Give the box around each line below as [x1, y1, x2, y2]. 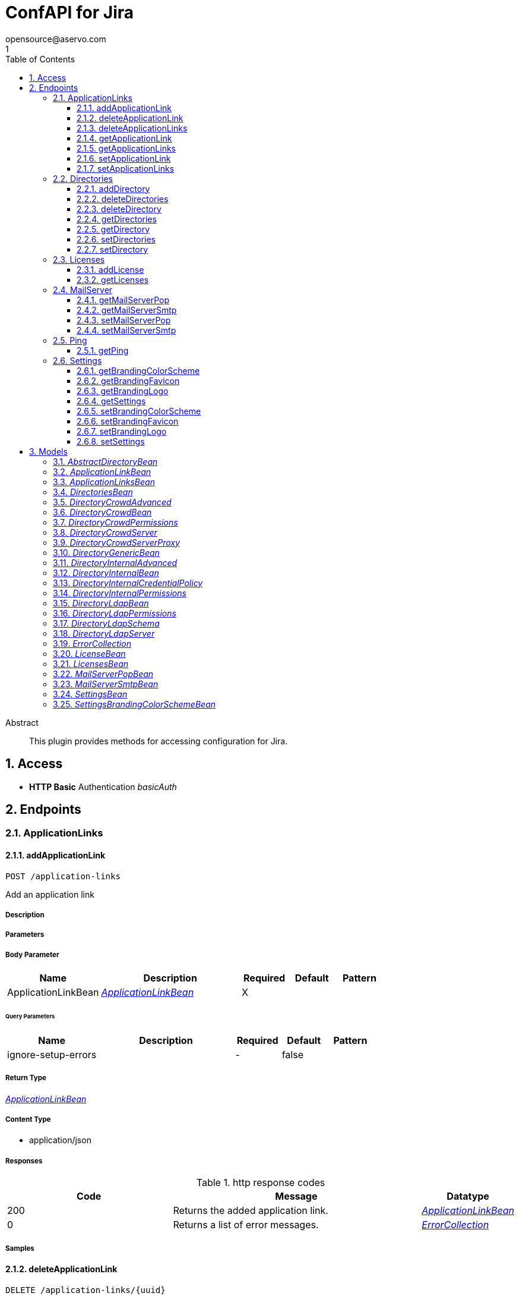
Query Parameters [5, 1013, 55, 1020]
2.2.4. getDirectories [77, 213, 157, 224]
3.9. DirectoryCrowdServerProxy [53, 537, 180, 548]
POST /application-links [5, 871, 121, 881]
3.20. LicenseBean [53, 648, 126, 659]
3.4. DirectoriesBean [53, 486, 133, 497]
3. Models [29, 446, 68, 457]
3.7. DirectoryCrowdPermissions [53, 517, 178, 527]
